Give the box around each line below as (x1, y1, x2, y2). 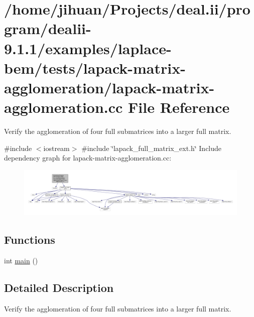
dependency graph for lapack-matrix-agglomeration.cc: (4, 152, 172, 163)
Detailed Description (4, 279, 114, 295)
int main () (4, 255, 38, 265)
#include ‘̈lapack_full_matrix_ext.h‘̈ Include (81, 142, 222, 153)
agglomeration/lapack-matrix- (4, 77, 215, 97)
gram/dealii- (4, 18, 91, 39)
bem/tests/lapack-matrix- (4, 57, 186, 78)
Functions (4, 232, 55, 247)
